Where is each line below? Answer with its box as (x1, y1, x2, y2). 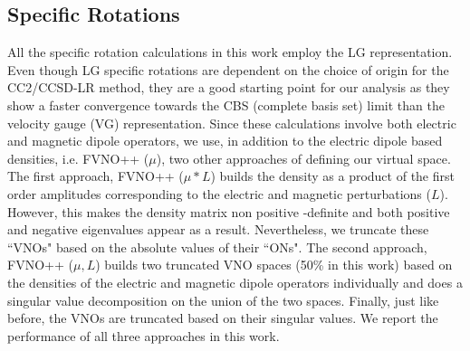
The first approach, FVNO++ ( (7, 166, 184, 185)
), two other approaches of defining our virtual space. (156, 148, 451, 167)
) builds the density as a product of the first (210, 166, 455, 185)
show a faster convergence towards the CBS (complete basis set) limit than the (7, 95, 445, 114)
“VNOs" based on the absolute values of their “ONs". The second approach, (7, 237, 427, 256)
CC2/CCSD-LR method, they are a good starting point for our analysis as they (7, 78, 450, 97)
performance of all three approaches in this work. (7, 326, 280, 345)
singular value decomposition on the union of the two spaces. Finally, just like (7, 290, 439, 309)
